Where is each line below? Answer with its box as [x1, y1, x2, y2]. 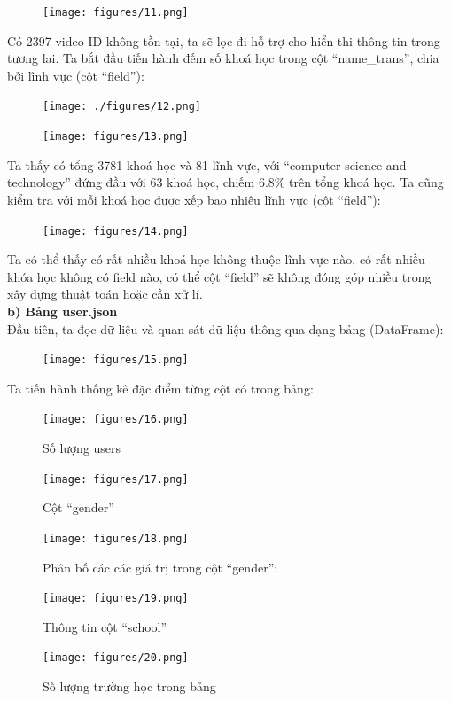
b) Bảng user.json [7, 301, 118, 320]
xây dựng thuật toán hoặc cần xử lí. [7, 284, 203, 303]
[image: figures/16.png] [43, 413, 189, 426]
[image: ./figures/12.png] [43, 100, 201, 113]
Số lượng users [43, 439, 121, 457]
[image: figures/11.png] [43, 6, 189, 19]
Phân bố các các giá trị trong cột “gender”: [43, 557, 278, 576]
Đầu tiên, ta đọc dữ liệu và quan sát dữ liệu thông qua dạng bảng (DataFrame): [7, 319, 444, 338]
